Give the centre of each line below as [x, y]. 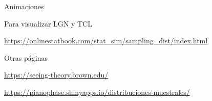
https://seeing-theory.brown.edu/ [56, 75]
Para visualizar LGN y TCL [48, 23]
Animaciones [24, 6]
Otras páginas [26, 57]
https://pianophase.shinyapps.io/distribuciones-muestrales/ [97, 92]
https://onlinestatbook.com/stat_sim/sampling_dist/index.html [106, 41]
